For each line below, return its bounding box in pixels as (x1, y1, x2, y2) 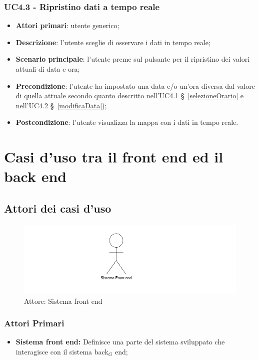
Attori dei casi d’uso (4, 200, 111, 216)
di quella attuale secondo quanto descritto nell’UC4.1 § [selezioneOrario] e (15, 90, 243, 101)
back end (4, 166, 67, 187)
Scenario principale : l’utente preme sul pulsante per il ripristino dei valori (15, 54, 250, 64)
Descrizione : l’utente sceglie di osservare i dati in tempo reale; (15, 37, 210, 47)
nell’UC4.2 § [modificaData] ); (15, 100, 107, 110)
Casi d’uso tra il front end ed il (4, 146, 223, 167)
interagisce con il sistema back (15, 346, 108, 356)
